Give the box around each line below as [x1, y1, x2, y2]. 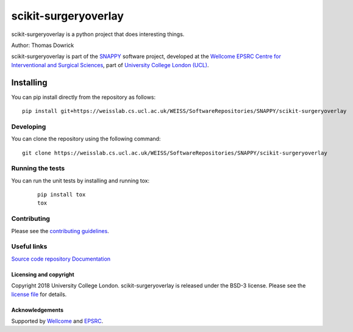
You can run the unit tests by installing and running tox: [11, 177, 149, 184]
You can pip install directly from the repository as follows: [11, 93, 156, 101]
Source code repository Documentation [11, 255, 111, 262]
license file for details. [11, 290, 67, 298]
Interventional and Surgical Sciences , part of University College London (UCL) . [11, 61, 210, 68]
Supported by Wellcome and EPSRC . [11, 317, 104, 325]
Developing [11, 122, 46, 131]
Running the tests [11, 164, 65, 173]
